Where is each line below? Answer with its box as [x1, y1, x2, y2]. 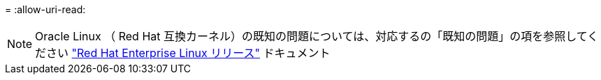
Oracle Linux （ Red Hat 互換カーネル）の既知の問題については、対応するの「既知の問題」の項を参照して [35, 29, 588, 43]
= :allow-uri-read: [5, 3, 86, 15]
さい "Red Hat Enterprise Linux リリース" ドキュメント [46, 46, 331, 60]
